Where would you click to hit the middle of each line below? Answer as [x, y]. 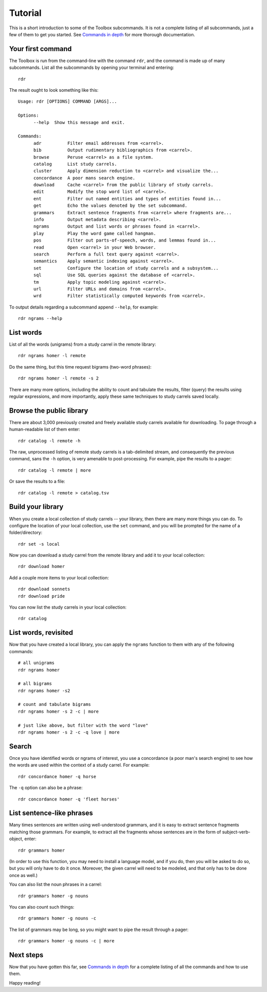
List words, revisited [41, 633]
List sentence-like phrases [51, 813]
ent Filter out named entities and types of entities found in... [127, 199]
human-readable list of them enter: [44, 430]
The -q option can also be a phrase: [46, 788]
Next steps [26, 955]
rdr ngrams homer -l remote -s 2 [58, 378]
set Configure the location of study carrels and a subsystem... [126, 268]
